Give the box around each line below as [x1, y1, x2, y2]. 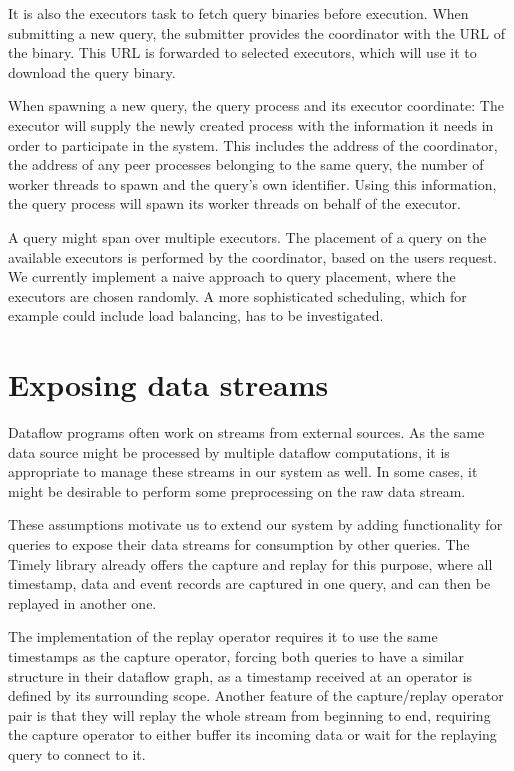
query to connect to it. [8, 743, 146, 764]
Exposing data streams [8, 364, 329, 405]
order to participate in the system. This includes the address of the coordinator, [8, 134, 498, 155]
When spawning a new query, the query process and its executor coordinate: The [8, 95, 504, 116]
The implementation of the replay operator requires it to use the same [8, 626, 438, 647]
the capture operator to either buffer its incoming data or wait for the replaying [8, 724, 497, 745]
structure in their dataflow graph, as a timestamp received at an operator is [8, 665, 473, 686]
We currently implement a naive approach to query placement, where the [8, 266, 456, 287]
